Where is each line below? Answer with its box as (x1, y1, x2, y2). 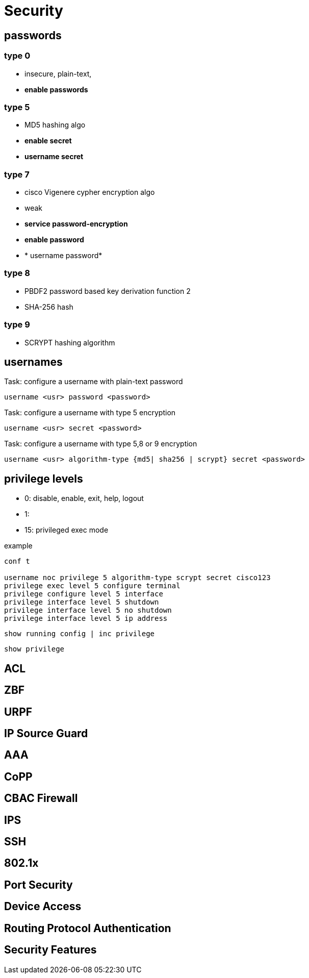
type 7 (4, 169, 30, 180)
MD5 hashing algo (24, 120, 86, 130)
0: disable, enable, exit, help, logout (24, 494, 144, 503)
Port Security (4, 878, 73, 891)
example (4, 541, 33, 550)
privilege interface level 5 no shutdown (4, 606, 172, 615)
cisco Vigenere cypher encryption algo (24, 188, 155, 197)
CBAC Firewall (4, 792, 78, 805)
